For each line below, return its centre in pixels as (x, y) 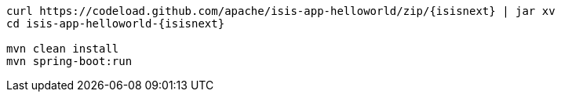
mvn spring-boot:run (69, 61)
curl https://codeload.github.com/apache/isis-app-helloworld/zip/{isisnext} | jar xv (281, 11)
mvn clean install (63, 49)
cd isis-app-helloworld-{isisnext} (116, 24)
